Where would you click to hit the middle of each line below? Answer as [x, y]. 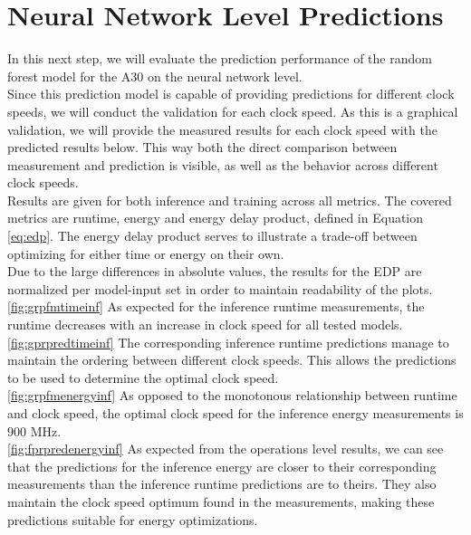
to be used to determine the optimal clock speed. [143, 377]
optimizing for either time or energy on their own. [146, 253]
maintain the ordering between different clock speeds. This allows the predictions [232, 360]
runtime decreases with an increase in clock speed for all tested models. [205, 325]
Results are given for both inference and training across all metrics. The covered [230, 200]
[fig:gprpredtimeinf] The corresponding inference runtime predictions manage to [228, 342]
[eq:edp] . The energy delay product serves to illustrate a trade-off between [212, 236]
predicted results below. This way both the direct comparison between [202, 147]
